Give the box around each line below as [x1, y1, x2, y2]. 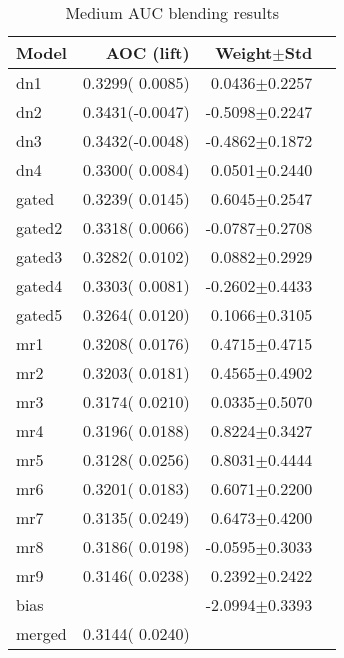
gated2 [16, 216, 63, 239]
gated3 [16, 245, 63, 268]
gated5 [16, 303, 63, 326]
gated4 [16, 274, 63, 297]
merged [16, 622, 67, 645]
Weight [215, 41, 273, 64]
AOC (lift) [105, 41, 190, 64]
